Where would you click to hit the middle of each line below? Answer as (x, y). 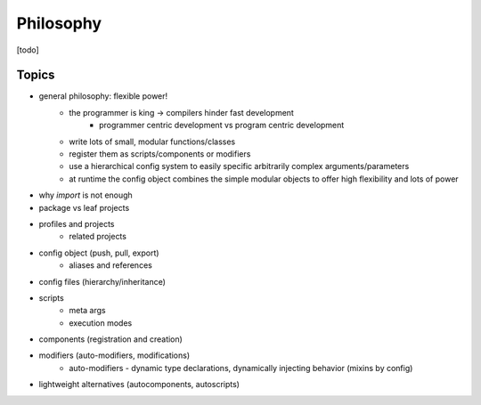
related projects (98, 237)
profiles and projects (77, 223)
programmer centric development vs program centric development (222, 126)
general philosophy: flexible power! (103, 96)
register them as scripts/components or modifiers (160, 154)
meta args (87, 311)
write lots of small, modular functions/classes (152, 142)
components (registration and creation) (110, 339)
